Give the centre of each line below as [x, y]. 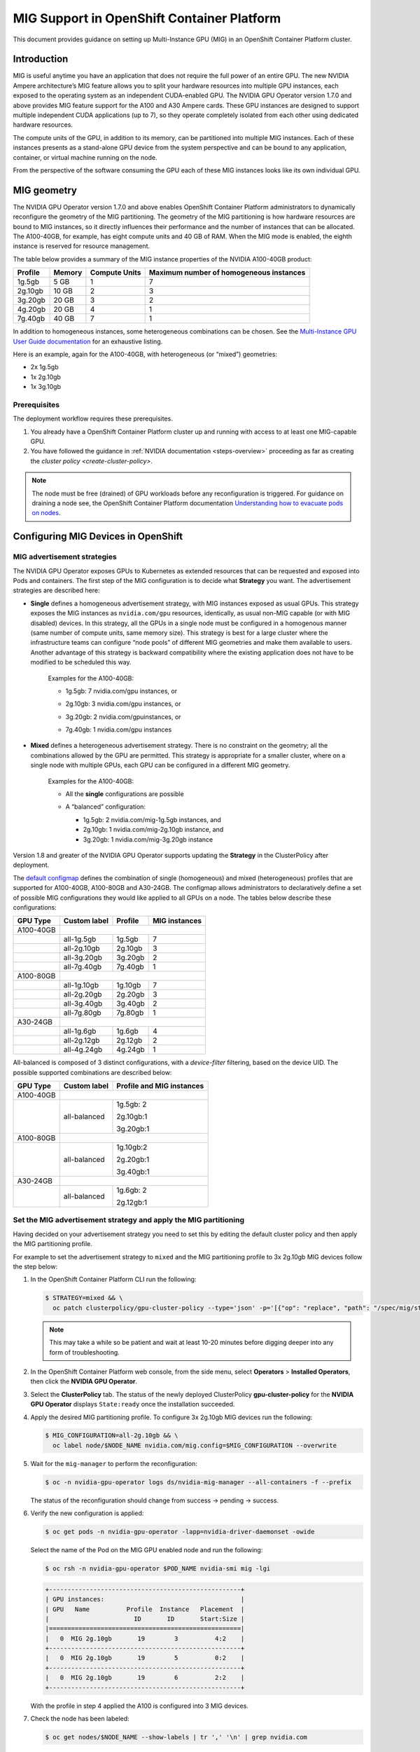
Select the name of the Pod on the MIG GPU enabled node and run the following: [147, 1550]
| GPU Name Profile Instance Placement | [145, 1609]
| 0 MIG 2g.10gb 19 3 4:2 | [145, 1638]
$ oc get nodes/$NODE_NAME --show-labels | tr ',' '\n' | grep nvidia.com [176, 1737]
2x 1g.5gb [44, 367]
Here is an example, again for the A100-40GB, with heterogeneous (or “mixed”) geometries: [145, 354]
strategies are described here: [57, 590]
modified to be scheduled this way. [81, 662]
